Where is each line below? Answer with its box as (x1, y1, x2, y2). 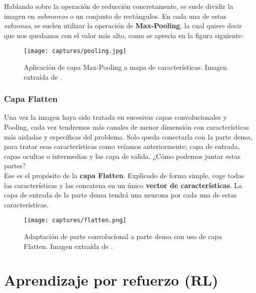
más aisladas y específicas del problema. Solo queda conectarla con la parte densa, (4, 131, 253, 142)
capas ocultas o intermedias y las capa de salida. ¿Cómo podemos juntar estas (4, 150, 241, 161)
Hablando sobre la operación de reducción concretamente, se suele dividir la (4, 1, 233, 11)
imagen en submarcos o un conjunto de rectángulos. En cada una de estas (4, 10, 226, 21)
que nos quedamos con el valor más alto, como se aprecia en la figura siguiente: (4, 30, 244, 40)
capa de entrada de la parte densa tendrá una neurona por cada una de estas (4, 190, 237, 200)
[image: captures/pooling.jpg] (24, 48, 127, 55)
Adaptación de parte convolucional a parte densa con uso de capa (24, 231, 222, 242)
